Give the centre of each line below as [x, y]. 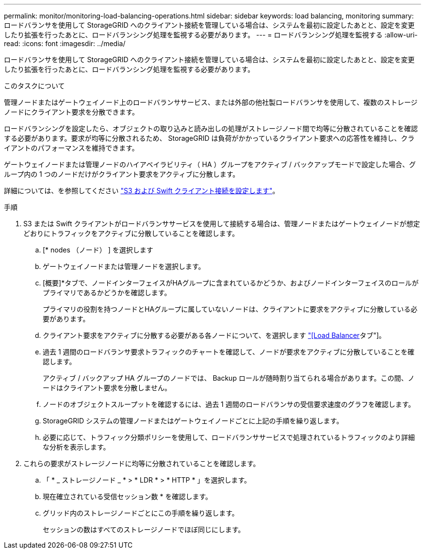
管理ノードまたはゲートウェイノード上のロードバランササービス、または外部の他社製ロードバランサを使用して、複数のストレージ [211, 102]
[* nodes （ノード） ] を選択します [98, 250]
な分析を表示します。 [76, 447]
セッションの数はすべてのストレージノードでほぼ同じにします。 [144, 529]
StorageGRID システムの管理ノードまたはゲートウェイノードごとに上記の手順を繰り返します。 [193, 421]
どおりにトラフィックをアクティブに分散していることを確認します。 [131, 233]
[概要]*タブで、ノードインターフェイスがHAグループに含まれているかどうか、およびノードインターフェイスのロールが [231, 283]
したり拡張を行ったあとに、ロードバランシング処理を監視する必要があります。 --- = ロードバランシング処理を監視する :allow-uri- [211, 35]
